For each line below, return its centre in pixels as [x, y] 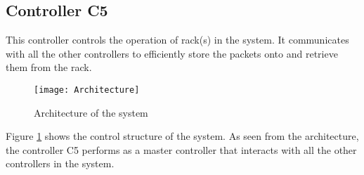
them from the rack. [49, 67]
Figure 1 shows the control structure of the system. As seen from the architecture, [182, 136]
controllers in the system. [60, 163]
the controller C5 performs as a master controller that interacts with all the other [181, 149]
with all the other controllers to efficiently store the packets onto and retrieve [172, 53]
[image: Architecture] [87, 90]
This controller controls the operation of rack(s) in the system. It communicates [177, 40]
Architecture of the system [91, 112]
